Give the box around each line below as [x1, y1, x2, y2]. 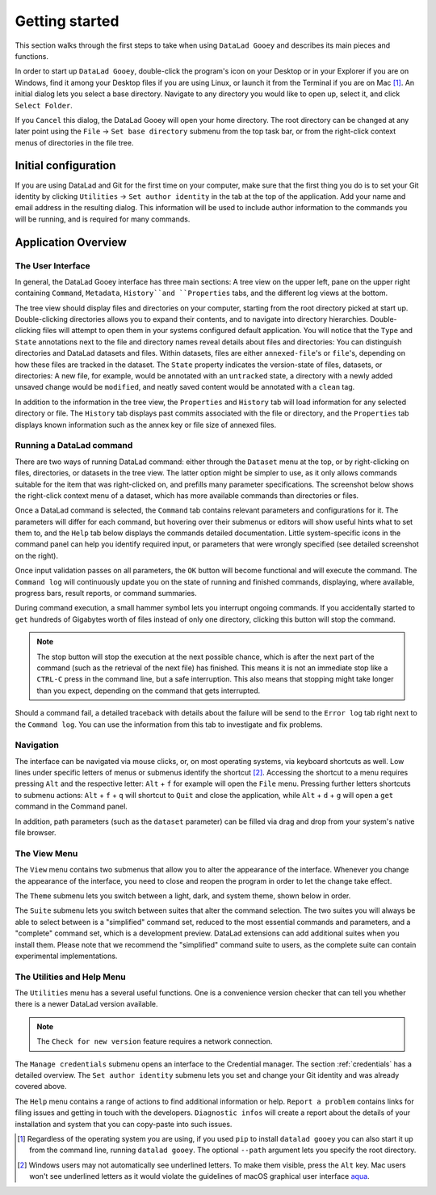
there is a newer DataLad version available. [15, 999, 158, 1009]
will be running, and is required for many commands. [15, 214, 191, 224]
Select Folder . [15, 100, 73, 110]
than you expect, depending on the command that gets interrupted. [36, 686, 261, 695]
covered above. [15, 1082, 67, 1092]
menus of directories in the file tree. [15, 137, 134, 147]
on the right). [15, 551, 58, 560]
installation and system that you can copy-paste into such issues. [15, 1119, 233, 1129]
